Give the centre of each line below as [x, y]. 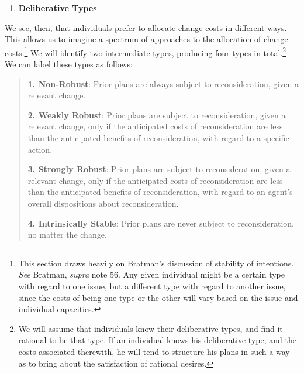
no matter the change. [67, 235]
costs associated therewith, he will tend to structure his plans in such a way [154, 351]
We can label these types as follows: [69, 64]
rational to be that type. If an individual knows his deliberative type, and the [157, 340]
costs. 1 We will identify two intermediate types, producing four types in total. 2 [146, 52]
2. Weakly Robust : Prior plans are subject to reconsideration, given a [157, 114]
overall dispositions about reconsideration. [103, 203]
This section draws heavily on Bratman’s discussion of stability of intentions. [156, 263]
